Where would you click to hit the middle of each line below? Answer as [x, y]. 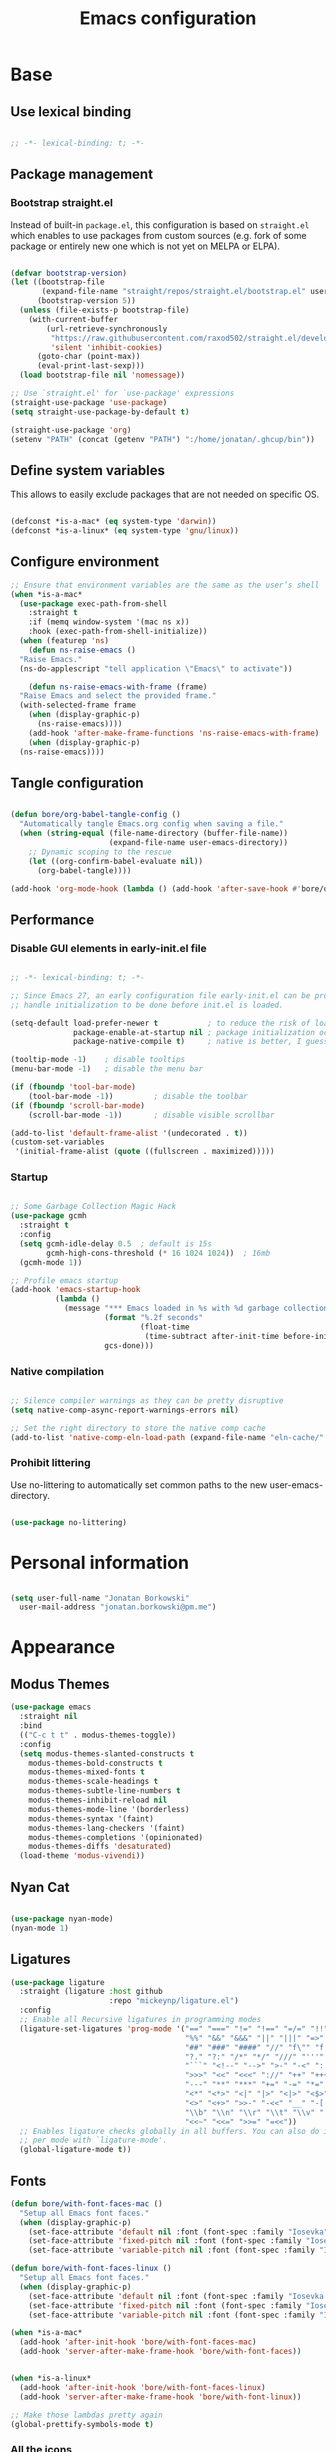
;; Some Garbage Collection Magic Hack [93, 1207]
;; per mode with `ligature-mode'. [93, 2140]
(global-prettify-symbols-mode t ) [82, 2424]
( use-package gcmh [48, 1216]
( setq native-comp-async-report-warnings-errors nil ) [125, 1410]
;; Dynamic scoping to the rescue [100, 852]
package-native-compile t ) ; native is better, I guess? [203, 1042]
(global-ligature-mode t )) [75, 2150]
